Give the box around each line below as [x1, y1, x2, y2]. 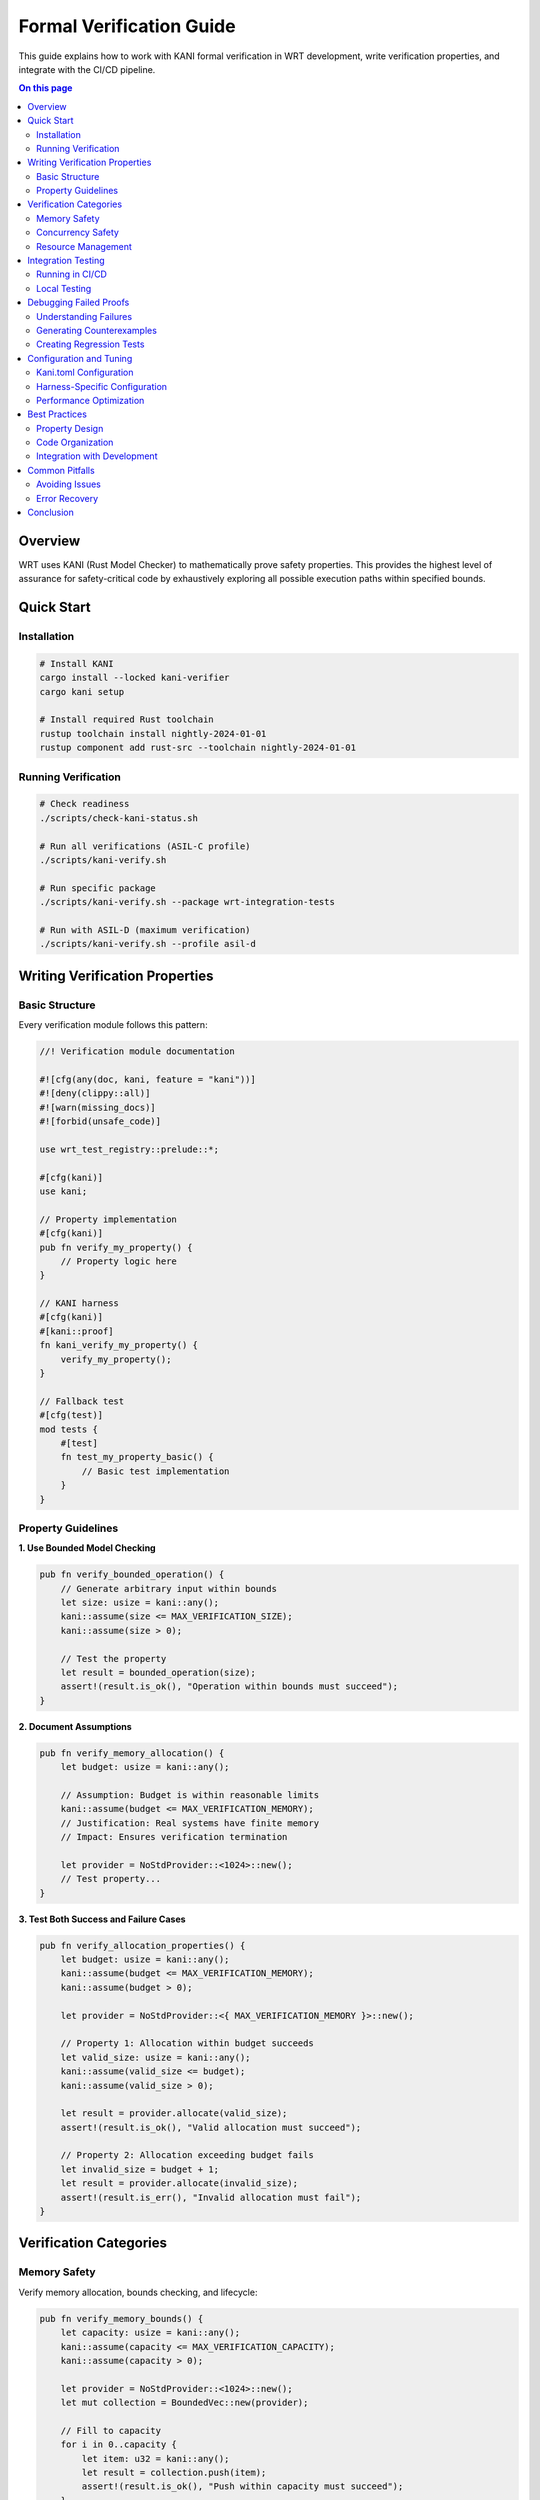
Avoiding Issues [36, 478, 102, 490]
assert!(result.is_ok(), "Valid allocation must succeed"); [60, 2121, 362, 2133]
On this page [18, 82, 73, 94]
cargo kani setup [39, 686, 125, 697]
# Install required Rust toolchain [39, 714, 214, 725]
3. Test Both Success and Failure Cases [18, 1913, 186, 1925]
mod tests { [39, 1423, 99, 1435]
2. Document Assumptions [18, 1720, 132, 1732]
